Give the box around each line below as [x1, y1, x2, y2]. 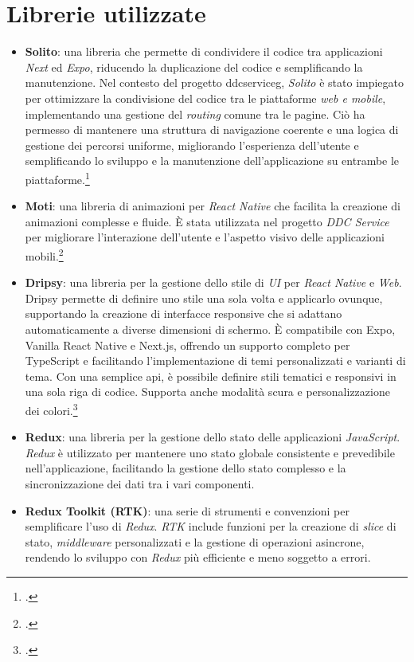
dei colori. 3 [25, 399, 78, 418]
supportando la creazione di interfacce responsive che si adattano [25, 305, 342, 322]
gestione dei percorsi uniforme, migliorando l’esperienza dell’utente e [25, 136, 359, 153]
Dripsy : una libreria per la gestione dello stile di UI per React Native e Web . [25, 274, 402, 291]
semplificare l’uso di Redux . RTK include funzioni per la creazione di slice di [25, 518, 396, 535]
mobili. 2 [25, 245, 64, 264]
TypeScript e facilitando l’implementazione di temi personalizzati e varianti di [25, 352, 406, 369]
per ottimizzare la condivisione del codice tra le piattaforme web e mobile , [25, 89, 386, 106]
